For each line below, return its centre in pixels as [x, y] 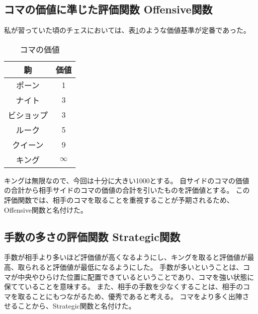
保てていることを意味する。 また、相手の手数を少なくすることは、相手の [124, 286]
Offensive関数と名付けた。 [46, 209]
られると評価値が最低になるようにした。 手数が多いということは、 [134, 267]
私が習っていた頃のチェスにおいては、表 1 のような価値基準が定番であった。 [127, 30]
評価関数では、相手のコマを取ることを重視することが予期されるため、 [119, 199]
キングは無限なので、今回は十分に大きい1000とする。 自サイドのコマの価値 [127, 180]
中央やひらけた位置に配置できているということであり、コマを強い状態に [136, 276]
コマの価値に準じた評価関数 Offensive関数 [108, 9]
